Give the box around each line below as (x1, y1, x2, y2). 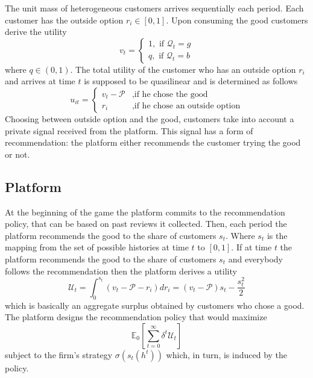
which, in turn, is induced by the (166, 348, 288, 361)
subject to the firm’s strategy (5, 348, 113, 361)
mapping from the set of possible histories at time (5, 241, 189, 253)
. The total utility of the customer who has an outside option (70, 63, 296, 75)
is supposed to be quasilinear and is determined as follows (84, 75, 298, 87)
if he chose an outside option (134, 101, 241, 110)
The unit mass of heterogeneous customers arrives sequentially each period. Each (5, 2, 304, 14)
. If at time (231, 241, 272, 253)
